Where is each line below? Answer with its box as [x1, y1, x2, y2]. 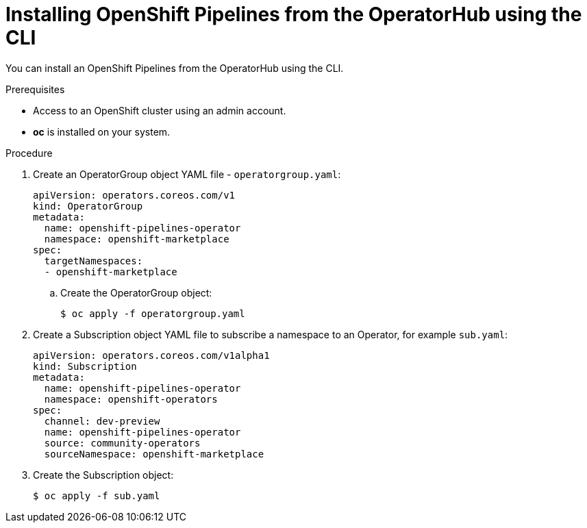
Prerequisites [5, 83, 65, 95]
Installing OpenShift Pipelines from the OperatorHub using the [5, 3, 582, 26]
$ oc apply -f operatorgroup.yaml [60, 307, 245, 319]
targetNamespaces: [44, 255, 143, 266]
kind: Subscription [33, 360, 137, 372]
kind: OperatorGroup [33, 200, 143, 212]
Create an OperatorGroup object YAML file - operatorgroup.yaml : [33, 168, 341, 180]
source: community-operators [44, 437, 201, 449]
